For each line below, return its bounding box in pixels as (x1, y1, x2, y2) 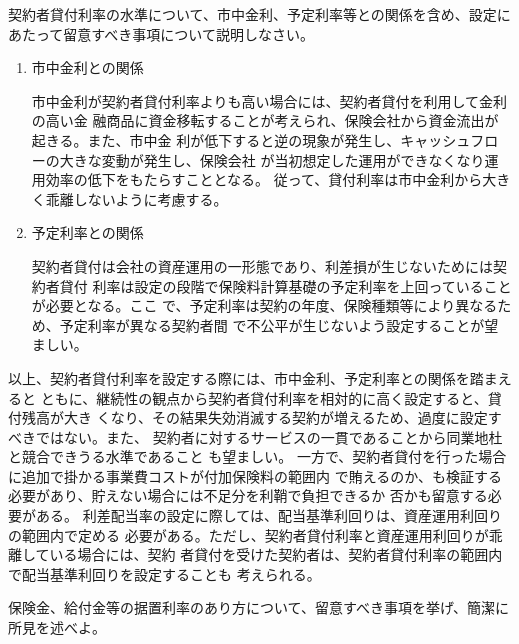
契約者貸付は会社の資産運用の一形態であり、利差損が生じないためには (31, 255, 494, 276)
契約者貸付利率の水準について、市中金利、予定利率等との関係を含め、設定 (8, 4, 497, 24)
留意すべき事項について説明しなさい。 (63, 23, 314, 44)
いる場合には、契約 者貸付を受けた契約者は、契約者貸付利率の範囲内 (49, 544, 503, 565)
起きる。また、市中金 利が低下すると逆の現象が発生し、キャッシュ (31, 129, 471, 150)
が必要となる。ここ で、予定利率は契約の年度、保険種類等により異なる (31, 295, 498, 316)
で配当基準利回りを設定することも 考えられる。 (8, 563, 321, 584)
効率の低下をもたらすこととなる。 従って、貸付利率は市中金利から (45, 169, 483, 190)
